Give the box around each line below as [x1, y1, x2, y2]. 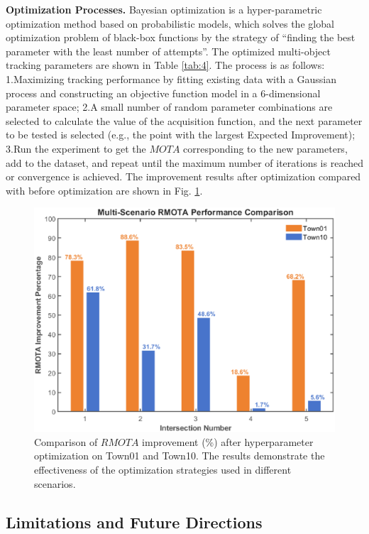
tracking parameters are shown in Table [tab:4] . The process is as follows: [6, 58, 325, 72]
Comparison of [34, 434, 98, 449]
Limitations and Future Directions [6, 511, 263, 533]
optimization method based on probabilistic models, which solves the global [6, 16, 334, 31]
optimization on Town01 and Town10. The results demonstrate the [34, 448, 325, 463]
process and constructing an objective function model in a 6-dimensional [6, 85, 321, 100]
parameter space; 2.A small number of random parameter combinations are [6, 99, 333, 114]
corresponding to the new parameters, [183, 141, 348, 156]
